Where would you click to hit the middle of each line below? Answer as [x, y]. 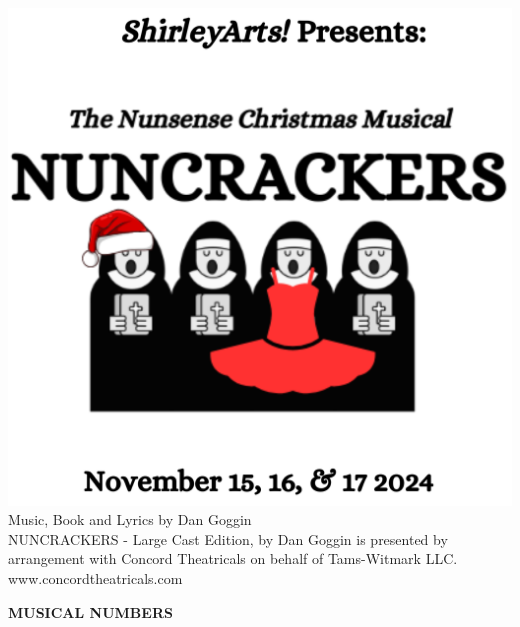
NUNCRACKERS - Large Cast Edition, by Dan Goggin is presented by [228, 538]
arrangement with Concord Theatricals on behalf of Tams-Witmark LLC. [233, 558]
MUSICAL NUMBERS [90, 611]
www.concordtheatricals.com [95, 577]
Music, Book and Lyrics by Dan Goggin [130, 519]
